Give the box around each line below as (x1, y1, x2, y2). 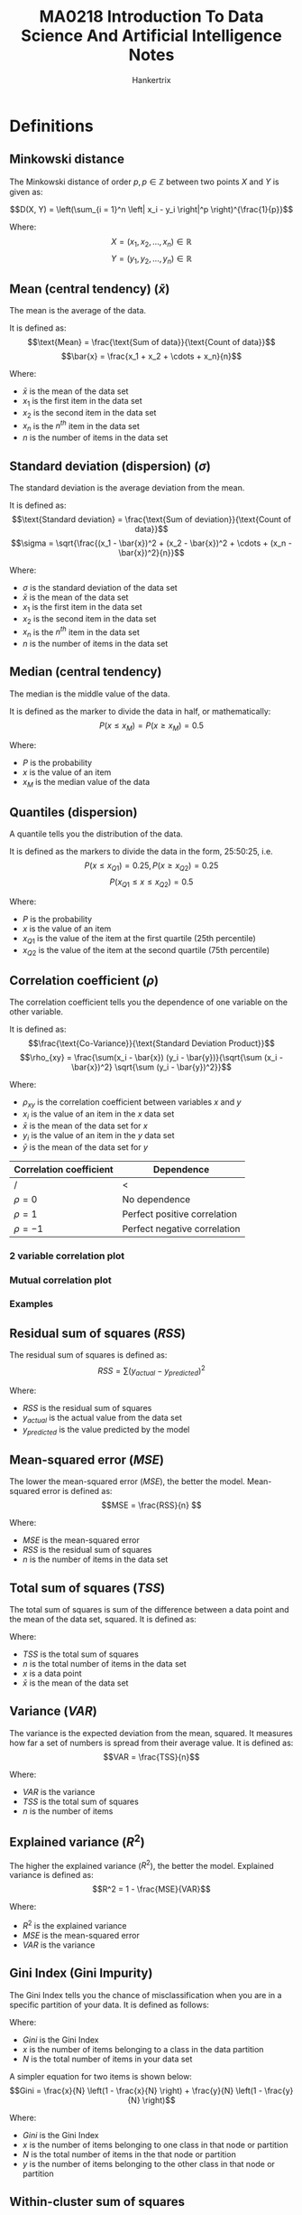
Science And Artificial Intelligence (21, 25, 282, 46)
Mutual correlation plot (9, 1274, 113, 1286)
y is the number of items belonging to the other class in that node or (22, 2158, 275, 2169)
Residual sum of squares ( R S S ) (9, 1325, 187, 1341)
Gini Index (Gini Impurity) (9, 1966, 153, 1981)
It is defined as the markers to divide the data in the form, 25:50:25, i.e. (9, 846, 273, 857)
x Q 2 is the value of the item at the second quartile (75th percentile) (22, 944, 270, 958)
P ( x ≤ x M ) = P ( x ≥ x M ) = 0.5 (98, 720, 205, 733)
